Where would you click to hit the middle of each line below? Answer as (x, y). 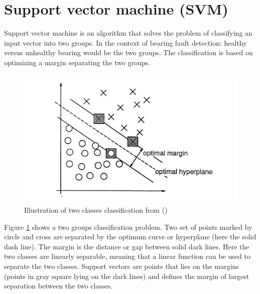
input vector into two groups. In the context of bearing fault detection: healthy (125, 42)
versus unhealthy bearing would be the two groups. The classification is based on (128, 52)
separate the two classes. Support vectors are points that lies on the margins (121, 266)
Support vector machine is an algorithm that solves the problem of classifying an (128, 33)
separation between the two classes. (58, 286)
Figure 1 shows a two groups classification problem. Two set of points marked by (128, 227)
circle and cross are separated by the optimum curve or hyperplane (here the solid (130, 237)
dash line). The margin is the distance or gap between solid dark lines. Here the (127, 246)
